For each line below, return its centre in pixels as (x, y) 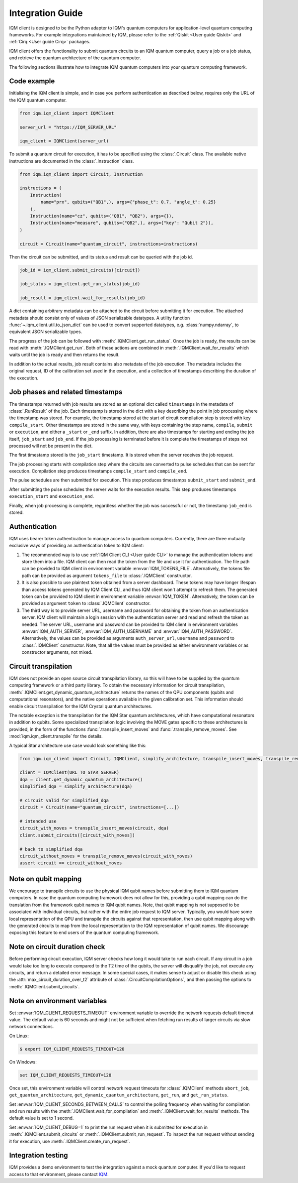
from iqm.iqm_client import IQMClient (67, 113)
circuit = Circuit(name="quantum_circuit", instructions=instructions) (109, 244)
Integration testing (38, 1155)
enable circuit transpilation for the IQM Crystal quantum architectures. (81, 706)
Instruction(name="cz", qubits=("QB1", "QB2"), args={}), (102, 216)
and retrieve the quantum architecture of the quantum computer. (75, 58)
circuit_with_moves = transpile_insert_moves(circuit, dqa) (94, 828)
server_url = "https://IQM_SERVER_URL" (68, 127)
